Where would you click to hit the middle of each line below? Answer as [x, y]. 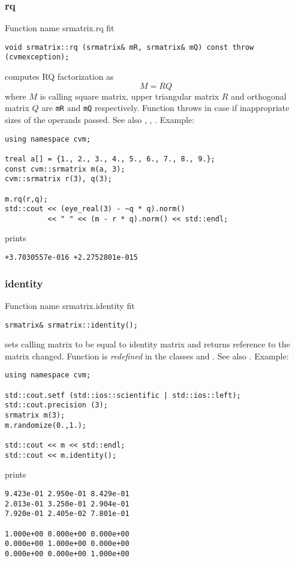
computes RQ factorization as [59, 76]
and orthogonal [259, 96]
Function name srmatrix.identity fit [70, 305]
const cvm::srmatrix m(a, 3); [65, 169]
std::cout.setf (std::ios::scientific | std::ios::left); [123, 395]
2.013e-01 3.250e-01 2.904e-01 [67, 504]
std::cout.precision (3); [56, 405]
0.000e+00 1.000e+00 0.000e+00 [67, 544]
